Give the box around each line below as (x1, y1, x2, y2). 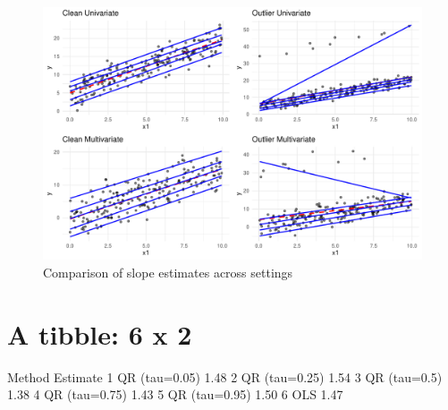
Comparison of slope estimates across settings (43, 262, 293, 281)
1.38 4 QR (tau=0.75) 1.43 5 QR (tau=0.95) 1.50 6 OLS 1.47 (7, 385, 343, 404)
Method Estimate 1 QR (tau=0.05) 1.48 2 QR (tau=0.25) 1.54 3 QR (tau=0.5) (7, 367, 443, 386)
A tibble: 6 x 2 (7, 315, 192, 352)
